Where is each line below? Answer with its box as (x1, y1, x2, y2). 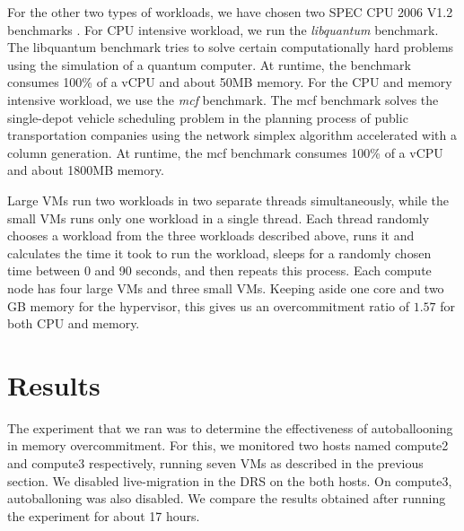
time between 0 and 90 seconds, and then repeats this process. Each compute (7, 261, 432, 280)
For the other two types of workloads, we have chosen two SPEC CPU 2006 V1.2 (7, 3, 453, 21)
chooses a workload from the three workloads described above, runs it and (7, 226, 415, 245)
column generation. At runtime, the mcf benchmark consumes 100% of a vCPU (7, 143, 443, 161)
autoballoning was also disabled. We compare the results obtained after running (7, 489, 446, 508)
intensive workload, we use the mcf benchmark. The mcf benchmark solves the (7, 90, 439, 109)
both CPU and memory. (7, 314, 140, 333)
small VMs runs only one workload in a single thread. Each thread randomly (7, 208, 430, 227)
